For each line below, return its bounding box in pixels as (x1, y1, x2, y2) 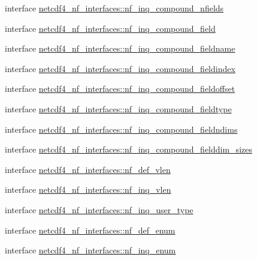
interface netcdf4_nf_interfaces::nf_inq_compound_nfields (5, 2, 224, 14)
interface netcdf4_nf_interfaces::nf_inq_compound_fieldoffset (5, 82, 235, 95)
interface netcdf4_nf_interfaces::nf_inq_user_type (5, 203, 193, 216)
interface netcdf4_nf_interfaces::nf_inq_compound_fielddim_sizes (5, 143, 252, 156)
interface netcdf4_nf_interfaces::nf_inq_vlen (5, 183, 171, 196)
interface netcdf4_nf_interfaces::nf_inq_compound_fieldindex (5, 62, 235, 74)
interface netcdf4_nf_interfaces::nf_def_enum (5, 223, 176, 236)
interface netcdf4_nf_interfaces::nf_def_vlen (5, 163, 171, 175)
